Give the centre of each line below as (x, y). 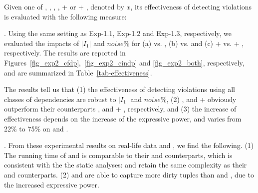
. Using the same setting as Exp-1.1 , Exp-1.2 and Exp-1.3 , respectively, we (118, 33)
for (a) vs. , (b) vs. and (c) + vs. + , (188, 43)
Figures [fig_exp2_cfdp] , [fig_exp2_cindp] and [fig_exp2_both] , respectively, (124, 62)
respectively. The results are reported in (65, 53)
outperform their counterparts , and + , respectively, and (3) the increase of (120, 109)
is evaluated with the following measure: (65, 16)
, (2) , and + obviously (201, 99)
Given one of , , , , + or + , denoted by (64, 6)
